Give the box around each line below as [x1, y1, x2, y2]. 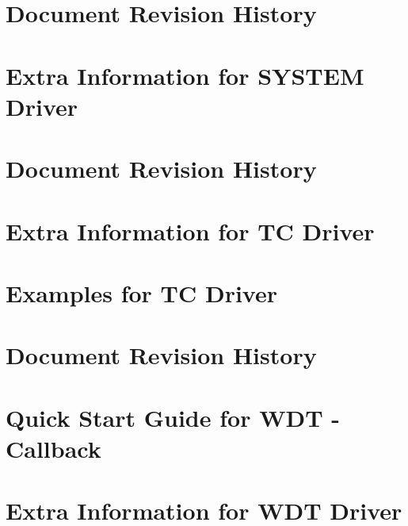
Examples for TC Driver [6, 276, 278, 309]
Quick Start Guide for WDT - [6, 401, 340, 433]
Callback [6, 432, 101, 464]
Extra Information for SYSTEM [6, 59, 364, 91]
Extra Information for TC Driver [6, 214, 375, 247]
